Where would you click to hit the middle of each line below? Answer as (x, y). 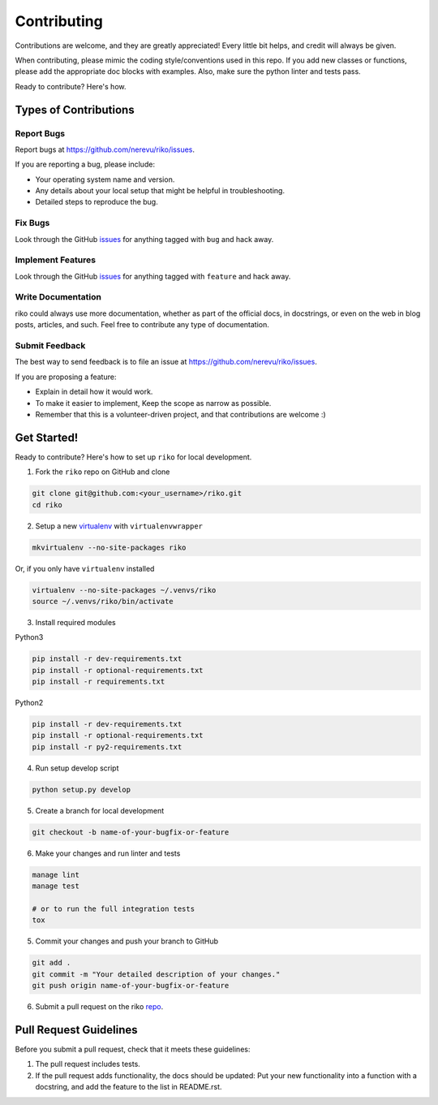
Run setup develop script (77, 768)
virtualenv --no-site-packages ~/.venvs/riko (124, 590)
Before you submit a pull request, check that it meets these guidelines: (133, 1049)
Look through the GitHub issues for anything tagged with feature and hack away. (153, 276)
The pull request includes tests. (88, 1064)
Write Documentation (58, 297)
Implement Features (56, 260)
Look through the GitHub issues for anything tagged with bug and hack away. (144, 239)
